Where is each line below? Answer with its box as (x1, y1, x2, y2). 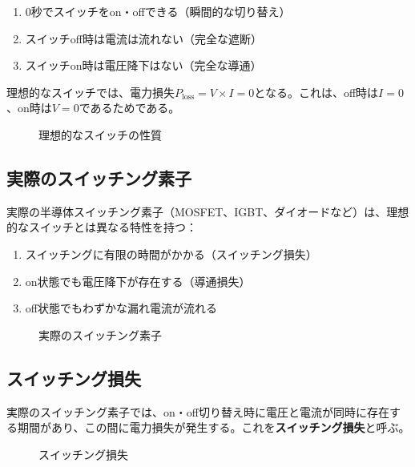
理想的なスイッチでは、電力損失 (6, 83, 175, 100)
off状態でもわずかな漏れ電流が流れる (25, 300, 217, 316)
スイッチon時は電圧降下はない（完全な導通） (25, 57, 262, 74)
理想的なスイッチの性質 (38, 126, 162, 143)
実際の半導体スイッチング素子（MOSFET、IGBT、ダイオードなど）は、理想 (6, 203, 409, 219)
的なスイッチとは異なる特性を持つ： (6, 219, 197, 236)
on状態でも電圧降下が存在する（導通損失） (25, 272, 251, 289)
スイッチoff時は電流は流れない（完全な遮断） (25, 30, 262, 46)
